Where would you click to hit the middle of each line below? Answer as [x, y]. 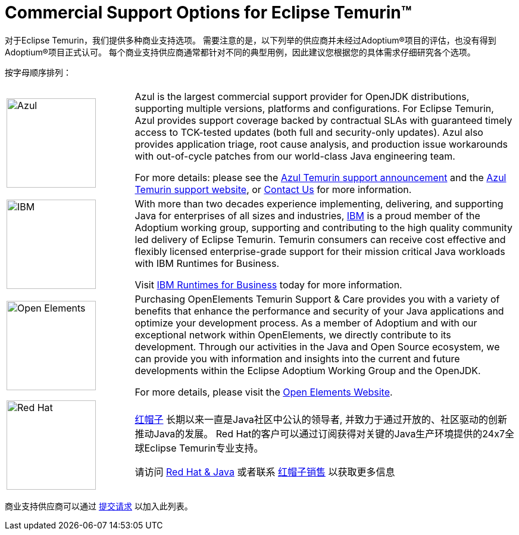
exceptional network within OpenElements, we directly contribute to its [293, 335]
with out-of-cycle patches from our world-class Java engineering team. [295, 156]
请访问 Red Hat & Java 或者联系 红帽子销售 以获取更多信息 [265, 472]
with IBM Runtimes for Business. [207, 263]
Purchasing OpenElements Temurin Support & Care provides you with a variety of [317, 299]
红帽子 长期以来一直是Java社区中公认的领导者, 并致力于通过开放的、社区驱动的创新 [321, 419]
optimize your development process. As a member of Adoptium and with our [306, 323]
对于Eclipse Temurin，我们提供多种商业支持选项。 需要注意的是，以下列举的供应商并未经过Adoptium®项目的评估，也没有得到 [251, 40]
